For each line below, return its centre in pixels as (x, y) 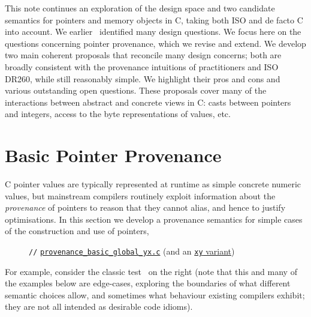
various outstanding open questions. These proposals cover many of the (136, 90)
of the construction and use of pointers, (77, 231)
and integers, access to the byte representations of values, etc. (118, 114)
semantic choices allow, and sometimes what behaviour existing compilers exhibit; (155, 294)
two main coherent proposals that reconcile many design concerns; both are (143, 55)
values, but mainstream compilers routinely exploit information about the (140, 195)
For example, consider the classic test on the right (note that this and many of (151, 271)
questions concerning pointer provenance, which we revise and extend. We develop (155, 43)
